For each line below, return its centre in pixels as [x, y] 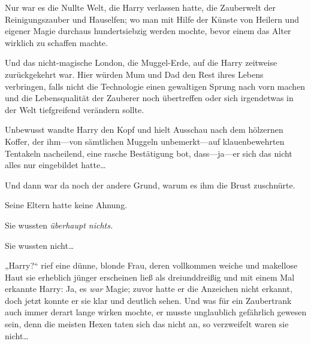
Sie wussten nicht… [40, 245]
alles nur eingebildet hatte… [55, 165]
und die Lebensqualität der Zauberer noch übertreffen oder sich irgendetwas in [149, 98]
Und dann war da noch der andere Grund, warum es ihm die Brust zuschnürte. [150, 185]
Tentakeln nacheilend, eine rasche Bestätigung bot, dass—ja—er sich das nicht [149, 153]
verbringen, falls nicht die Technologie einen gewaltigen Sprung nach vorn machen [155, 86]
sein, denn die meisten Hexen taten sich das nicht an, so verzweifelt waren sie [147, 324]
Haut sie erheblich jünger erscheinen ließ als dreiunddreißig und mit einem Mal [150, 277]
